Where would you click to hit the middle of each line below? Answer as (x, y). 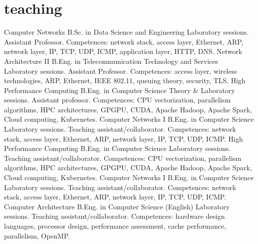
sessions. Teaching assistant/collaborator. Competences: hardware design (114, 216)
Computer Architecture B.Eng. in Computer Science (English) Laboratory (117, 206)
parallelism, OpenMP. (37, 235)
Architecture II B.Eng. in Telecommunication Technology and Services (111, 61)
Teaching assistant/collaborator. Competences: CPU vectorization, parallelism (123, 158)
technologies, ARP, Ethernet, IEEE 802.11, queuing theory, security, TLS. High (125, 80)
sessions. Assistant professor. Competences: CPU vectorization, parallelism (117, 100)
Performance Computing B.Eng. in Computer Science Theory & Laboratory (120, 90)
